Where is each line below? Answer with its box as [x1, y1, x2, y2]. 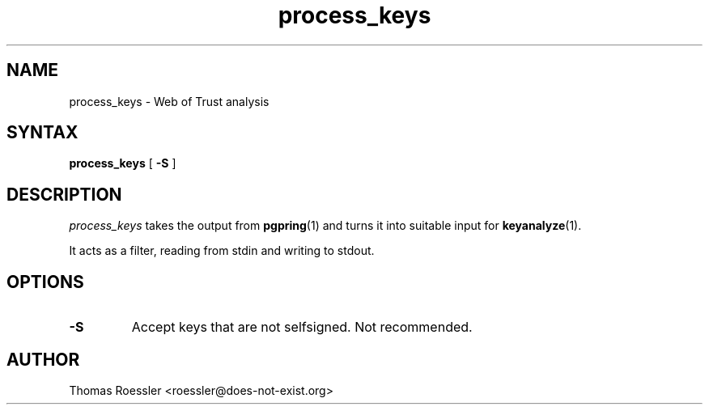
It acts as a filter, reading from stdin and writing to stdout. [69, 244, 375, 258]
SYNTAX [6, 122, 79, 143]
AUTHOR [6, 349, 80, 370]
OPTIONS [6, 271, 84, 292]
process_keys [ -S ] [69, 156, 176, 171]
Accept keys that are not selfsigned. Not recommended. [131, 319, 473, 336]
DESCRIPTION [6, 184, 122, 205]
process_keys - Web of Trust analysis [69, 94, 270, 108]
